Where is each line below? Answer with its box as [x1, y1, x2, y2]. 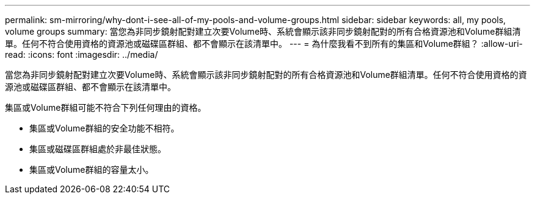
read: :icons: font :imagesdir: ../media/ [5, 49, 158, 60]
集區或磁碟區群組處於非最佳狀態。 [29, 144, 166, 154]
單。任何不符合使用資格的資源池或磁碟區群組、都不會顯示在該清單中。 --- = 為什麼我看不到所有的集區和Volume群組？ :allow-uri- [5, 38, 523, 49]
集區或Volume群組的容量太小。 [29, 164, 154, 175]
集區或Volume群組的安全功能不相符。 [29, 123, 180, 133]
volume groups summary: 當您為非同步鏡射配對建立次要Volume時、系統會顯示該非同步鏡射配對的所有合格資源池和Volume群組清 [5, 26, 521, 37]
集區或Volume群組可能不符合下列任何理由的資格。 [5, 102, 206, 113]
